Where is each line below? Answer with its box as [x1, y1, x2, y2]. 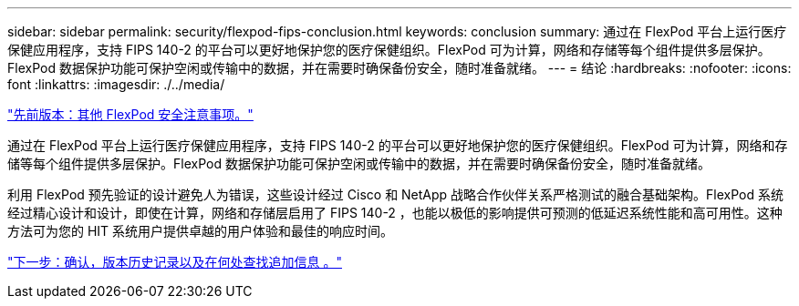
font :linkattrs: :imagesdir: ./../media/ [7, 76, 225, 92]
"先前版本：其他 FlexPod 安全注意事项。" [7, 107, 254, 122]
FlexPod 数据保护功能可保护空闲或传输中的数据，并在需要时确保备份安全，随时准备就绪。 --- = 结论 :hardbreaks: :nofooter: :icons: [7, 60, 792, 76]
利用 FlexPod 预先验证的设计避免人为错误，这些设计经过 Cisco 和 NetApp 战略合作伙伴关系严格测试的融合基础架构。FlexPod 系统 [7, 187, 784, 202]
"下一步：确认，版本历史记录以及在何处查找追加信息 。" [7, 254, 342, 270]
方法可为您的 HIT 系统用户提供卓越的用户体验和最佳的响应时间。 [7, 223, 394, 239]
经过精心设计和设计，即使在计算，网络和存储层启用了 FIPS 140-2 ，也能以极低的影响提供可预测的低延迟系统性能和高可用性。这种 [7, 205, 783, 220]
